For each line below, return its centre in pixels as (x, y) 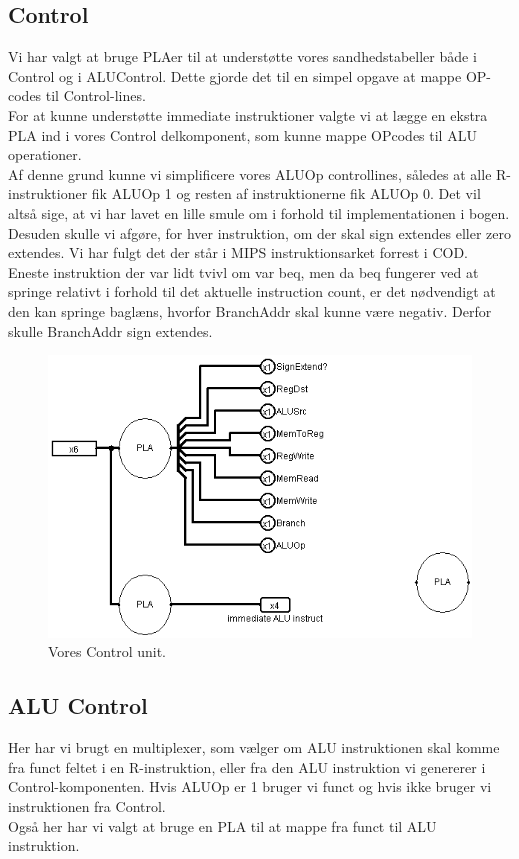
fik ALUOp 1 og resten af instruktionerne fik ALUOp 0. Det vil (286, 193)
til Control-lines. (95, 95)
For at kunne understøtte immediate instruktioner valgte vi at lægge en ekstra (248, 114)
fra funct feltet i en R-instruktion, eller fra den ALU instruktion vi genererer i (247, 766)
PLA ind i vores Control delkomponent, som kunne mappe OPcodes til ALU (242, 134)
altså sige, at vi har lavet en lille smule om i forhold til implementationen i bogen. (259, 212)
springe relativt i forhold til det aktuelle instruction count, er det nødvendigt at (252, 291)
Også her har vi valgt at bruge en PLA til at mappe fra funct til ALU (222, 825)
